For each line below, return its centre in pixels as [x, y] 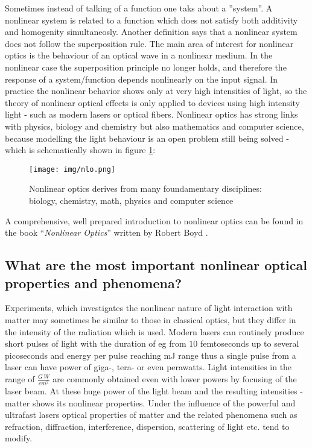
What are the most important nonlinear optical [156, 265]
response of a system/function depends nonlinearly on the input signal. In [142, 79]
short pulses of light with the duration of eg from [96, 343]
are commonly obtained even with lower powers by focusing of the [175, 378]
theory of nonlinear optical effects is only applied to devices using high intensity [152, 102]
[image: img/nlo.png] [72, 169]
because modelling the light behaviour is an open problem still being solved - [147, 138]
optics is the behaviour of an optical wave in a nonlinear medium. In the [139, 55]
